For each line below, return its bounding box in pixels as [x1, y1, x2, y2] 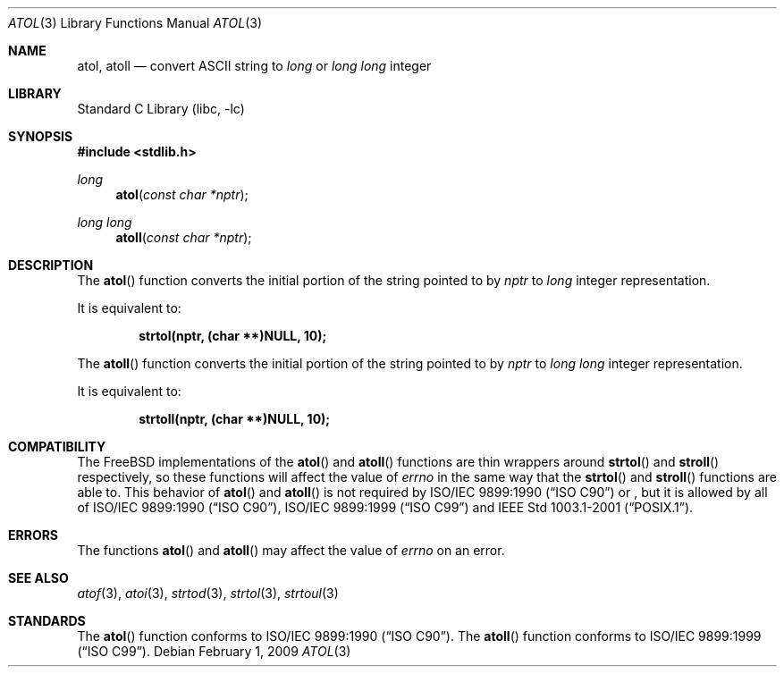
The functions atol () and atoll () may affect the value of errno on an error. [77, 543, 505, 558]
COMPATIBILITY [8, 439, 106, 454]
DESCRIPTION [8, 257, 94, 273]
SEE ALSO [8, 570, 69, 586]
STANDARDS [8, 613, 86, 628]
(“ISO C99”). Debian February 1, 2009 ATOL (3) [77, 644, 351, 659]
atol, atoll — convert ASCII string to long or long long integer [77, 58, 432, 73]
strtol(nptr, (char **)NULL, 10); [139, 328, 327, 343]
